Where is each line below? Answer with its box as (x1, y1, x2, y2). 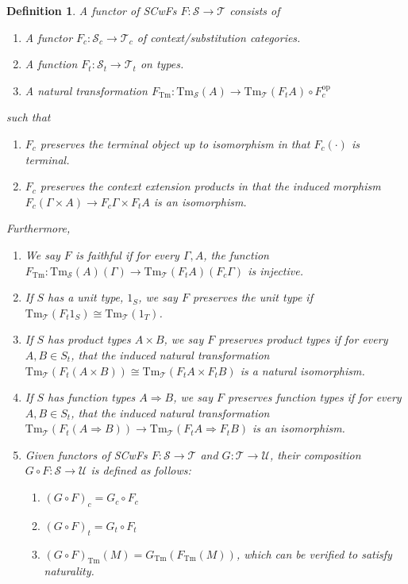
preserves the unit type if (192, 289, 313, 305)
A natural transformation (25, 82, 148, 98)
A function (25, 56, 78, 72)
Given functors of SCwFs (25, 446, 148, 463)
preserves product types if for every (218, 331, 388, 348)
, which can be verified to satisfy (236, 545, 392, 562)
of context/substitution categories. (137, 29, 301, 45)
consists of (229, 2, 280, 18)
